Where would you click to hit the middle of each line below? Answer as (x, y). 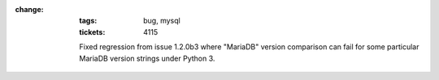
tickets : (92, 32)
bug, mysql (162, 21)
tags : (88, 21)
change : (29, 9)
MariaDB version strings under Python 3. (147, 58)
